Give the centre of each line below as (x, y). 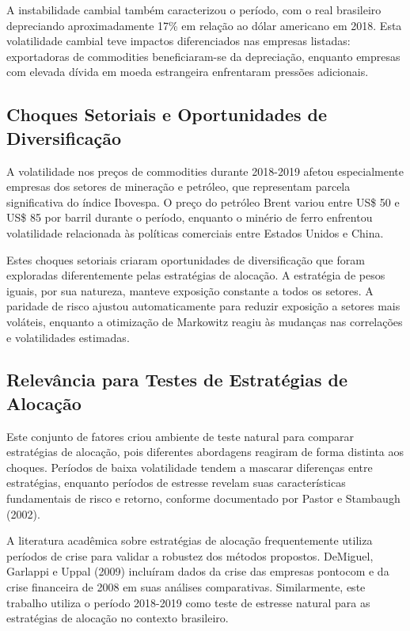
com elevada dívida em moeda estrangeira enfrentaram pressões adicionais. (188, 72)
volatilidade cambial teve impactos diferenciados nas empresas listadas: (178, 41)
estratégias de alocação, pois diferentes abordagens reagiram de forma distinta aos (205, 452)
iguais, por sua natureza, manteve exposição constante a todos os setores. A (190, 290)
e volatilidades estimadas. (68, 337)
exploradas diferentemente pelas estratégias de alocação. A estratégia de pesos (196, 275)
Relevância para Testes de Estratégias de (177, 380)
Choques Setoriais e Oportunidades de (167, 114)
